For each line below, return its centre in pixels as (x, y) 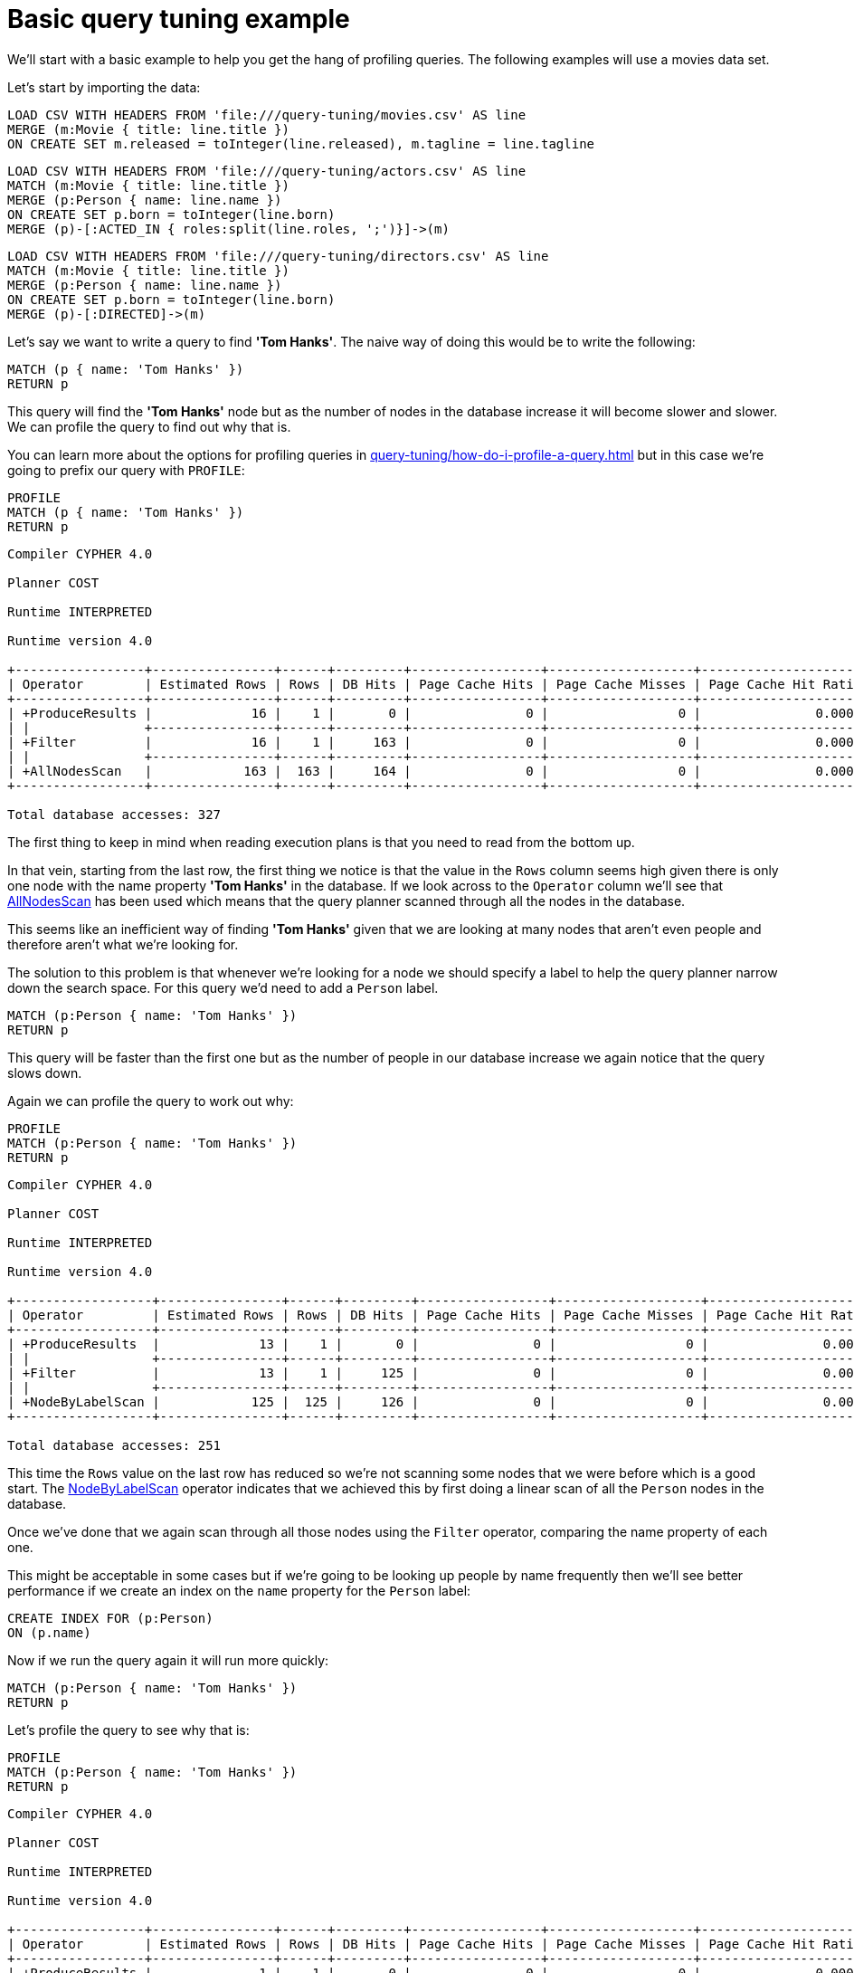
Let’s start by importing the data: (104, 87)
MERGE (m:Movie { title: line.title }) (148, 129)
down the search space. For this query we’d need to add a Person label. (223, 987)
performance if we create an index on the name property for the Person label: (239, 1590)
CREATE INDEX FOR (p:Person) (110, 1618)
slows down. (45, 1072)
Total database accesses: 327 (114, 814)
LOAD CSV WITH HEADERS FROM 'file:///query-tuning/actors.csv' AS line (267, 171)
